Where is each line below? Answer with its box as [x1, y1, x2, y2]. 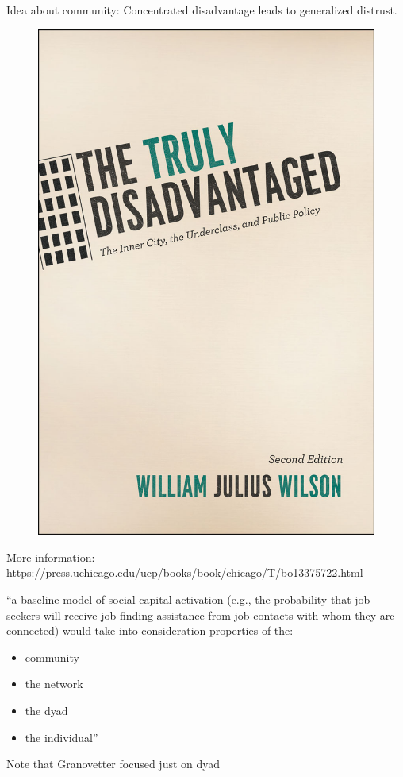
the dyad [25, 702, 68, 718]
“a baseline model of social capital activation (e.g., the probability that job [6, 590, 370, 607]
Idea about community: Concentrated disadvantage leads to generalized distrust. [6, 2, 397, 17]
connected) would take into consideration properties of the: [6, 622, 294, 639]
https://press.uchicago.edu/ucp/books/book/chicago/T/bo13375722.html [6, 564, 363, 581]
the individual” [25, 729, 98, 745]
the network [25, 675, 83, 692]
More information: [6, 548, 95, 565]
